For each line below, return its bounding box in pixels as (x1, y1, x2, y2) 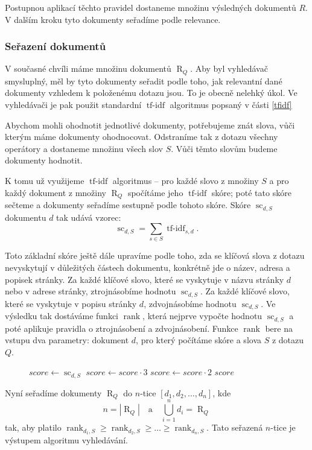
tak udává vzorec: (56, 211, 121, 223)
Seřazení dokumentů (5, 39, 106, 54)
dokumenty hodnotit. (5, 154, 83, 166)
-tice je (270, 421, 296, 434)
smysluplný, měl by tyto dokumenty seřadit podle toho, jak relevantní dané (5, 74, 282, 87)
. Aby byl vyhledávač (190, 62, 268, 75)
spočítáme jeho (127, 186, 183, 198)
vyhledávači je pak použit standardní (5, 98, 142, 111)
